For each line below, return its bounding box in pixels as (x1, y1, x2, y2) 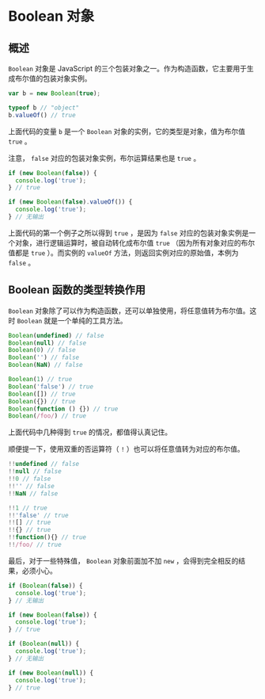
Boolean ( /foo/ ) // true (8, 412, 87, 420)
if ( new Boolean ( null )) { (8, 669, 93, 677)
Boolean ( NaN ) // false (8, 361, 83, 369)
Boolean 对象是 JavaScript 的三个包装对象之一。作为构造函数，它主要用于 (8, 64, 248, 73)
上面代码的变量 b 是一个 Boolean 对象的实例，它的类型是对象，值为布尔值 (8, 126, 246, 136)
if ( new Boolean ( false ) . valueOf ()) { (8, 198, 133, 206)
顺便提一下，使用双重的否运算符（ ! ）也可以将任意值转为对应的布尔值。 (8, 445, 245, 454)
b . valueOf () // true (8, 111, 77, 119)
